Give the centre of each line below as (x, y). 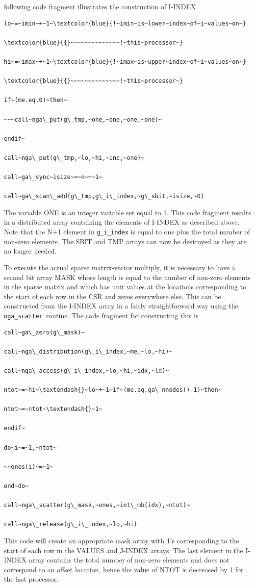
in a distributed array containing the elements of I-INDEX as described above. (122, 222)
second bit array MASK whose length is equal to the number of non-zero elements (127, 277)
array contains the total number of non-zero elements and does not (129, 560)
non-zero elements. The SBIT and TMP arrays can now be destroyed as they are (125, 241)
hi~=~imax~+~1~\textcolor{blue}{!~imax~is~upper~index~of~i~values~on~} (125, 62)
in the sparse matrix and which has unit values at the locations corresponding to (125, 287)
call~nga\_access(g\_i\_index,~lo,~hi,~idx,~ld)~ (87, 370)
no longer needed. (30, 251)
